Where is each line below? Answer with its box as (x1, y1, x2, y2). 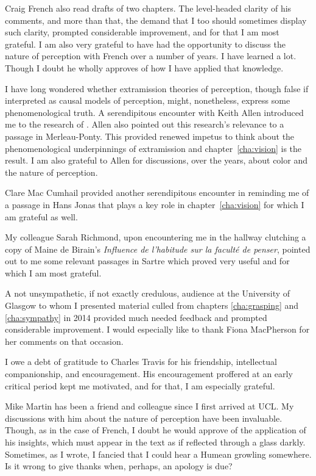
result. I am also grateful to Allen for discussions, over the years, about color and (5, 154, 307, 167)
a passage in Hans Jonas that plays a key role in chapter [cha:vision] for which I (5, 198, 304, 211)
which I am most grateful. (5, 266, 102, 279)
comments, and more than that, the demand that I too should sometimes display (5, 13, 307, 26)
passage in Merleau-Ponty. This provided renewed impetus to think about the (5, 129, 295, 142)
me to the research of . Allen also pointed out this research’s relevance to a (5, 118, 284, 131)
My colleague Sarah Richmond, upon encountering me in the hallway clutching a (5, 231, 306, 243)
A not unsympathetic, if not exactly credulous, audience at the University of (5, 287, 290, 300)
